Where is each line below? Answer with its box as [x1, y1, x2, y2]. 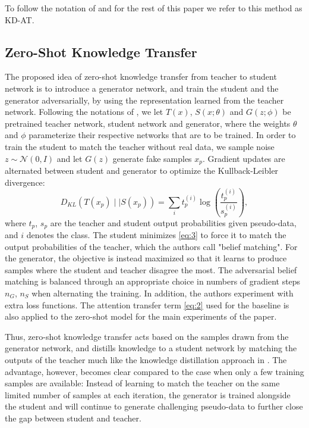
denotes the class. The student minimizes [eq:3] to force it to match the [26, 229, 286, 241]
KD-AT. [5, 13, 34, 26]
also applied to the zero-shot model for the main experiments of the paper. [5, 310, 277, 323]
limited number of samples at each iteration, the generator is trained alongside [5, 388, 291, 401]
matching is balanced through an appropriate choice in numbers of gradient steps [5, 275, 301, 288]
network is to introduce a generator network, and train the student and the [5, 82, 279, 94]
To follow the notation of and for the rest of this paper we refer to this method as [5, 2, 302, 14]
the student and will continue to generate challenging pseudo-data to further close [5, 400, 303, 413]
